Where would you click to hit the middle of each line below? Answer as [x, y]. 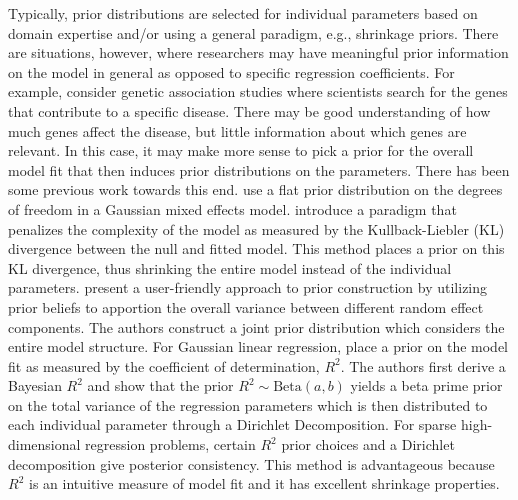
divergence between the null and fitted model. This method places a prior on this [256, 248]
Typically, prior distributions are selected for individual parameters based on [243, 13]
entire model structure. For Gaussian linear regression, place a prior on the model [258, 346]
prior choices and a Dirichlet [368, 444]
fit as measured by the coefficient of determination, [164, 365]
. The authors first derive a [423, 365]
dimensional [44, 444]
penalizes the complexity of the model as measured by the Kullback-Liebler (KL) [256, 228]
